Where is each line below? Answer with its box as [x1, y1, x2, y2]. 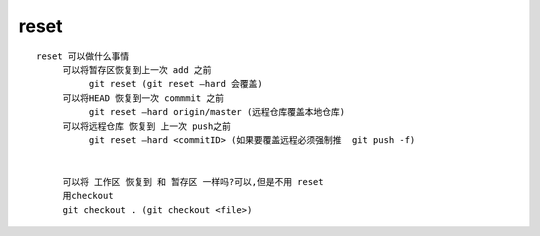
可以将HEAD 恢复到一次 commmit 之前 [62, 92, 225, 104]
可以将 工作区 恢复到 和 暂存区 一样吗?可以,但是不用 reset [62, 176, 324, 188]
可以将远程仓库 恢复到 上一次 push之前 [62, 120, 232, 132]
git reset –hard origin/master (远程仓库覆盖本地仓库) [88, 106, 346, 118]
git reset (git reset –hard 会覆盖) [88, 78, 264, 90]
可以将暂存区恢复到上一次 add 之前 [62, 64, 212, 75]
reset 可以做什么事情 [36, 50, 130, 62]
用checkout [62, 190, 114, 202]
